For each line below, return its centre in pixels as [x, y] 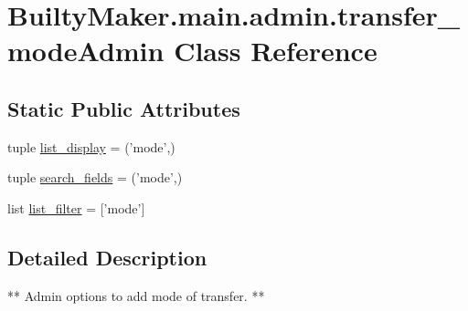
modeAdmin [86, 51]
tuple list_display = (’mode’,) [91, 146]
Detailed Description [107, 257]
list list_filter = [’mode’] [76, 207]
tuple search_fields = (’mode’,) [95, 177]
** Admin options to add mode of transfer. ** [136, 295]
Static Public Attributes [124, 108]
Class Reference [276, 51]
